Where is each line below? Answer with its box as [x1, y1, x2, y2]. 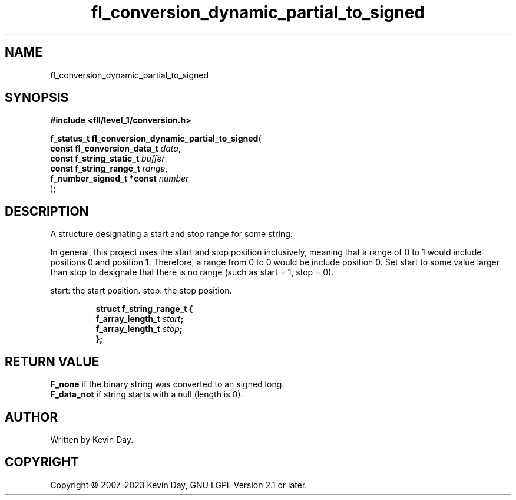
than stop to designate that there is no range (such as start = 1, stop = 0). [50, 267, 334, 278]
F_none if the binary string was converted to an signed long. [50, 379, 285, 390]
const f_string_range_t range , [50, 163, 168, 174]
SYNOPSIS [5, 90, 69, 106]
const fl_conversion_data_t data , [50, 143, 181, 154]
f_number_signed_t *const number [50, 173, 189, 184]
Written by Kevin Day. [50, 434, 134, 445]
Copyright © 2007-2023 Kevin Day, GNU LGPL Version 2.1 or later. [50, 479, 307, 490]
